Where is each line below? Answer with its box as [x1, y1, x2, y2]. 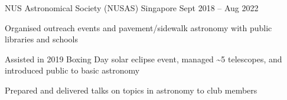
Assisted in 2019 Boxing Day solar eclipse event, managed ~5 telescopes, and [5, 52, 282, 65]
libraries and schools [5, 33, 78, 45]
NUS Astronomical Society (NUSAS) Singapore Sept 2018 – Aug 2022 [5, 2, 259, 14]
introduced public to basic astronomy [5, 64, 140, 76]
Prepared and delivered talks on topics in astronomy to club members [5, 84, 257, 96]
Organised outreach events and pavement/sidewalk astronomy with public [5, 21, 272, 34]
